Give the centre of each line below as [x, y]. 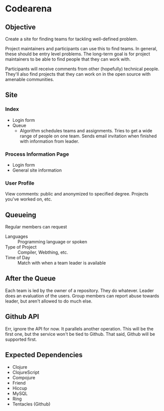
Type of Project [21, 247]
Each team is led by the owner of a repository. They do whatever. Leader [80, 290]
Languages [17, 236]
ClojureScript [26, 372]
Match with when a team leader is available [62, 263]
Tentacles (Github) [31, 404]
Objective [21, 27]
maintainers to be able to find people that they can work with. [68, 59]
